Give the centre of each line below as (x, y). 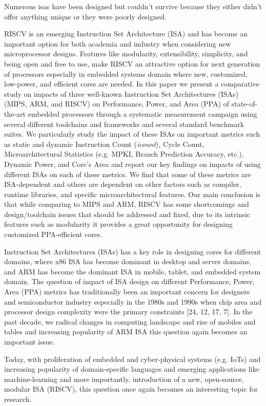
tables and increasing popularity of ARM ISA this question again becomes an (126, 332)
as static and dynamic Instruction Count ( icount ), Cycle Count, (104, 144)
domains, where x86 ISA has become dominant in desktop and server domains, (128, 261)
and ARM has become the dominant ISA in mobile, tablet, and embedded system (132, 271)
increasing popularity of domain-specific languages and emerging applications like (132, 369)
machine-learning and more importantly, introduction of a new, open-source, (124, 379)
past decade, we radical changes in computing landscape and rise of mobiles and (130, 321)
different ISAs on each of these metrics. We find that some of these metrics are (128, 174)
